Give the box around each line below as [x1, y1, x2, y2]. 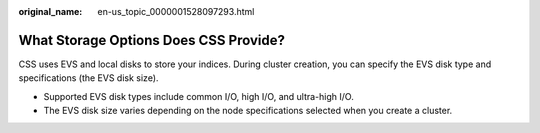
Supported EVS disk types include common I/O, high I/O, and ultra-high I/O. [43, 90, 354, 102]
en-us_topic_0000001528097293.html [97, 6, 255, 17]
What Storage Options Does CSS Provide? [18, 31, 285, 49]
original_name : [18, 6, 83, 17]
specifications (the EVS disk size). [18, 72, 159, 84]
